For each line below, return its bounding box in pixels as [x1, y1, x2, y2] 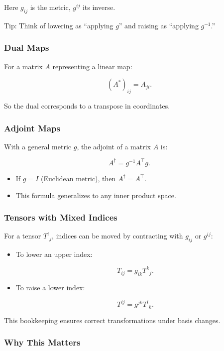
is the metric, [30, 2, 71, 12]
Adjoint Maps [4, 121, 60, 134]
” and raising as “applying [118, 20, 199, 30]
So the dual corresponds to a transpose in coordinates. [4, 101, 170, 111]
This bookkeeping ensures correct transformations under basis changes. [4, 315, 221, 325]
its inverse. [82, 2, 115, 12]
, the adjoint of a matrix [77, 141, 151, 151]
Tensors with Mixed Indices [4, 211, 117, 224]
